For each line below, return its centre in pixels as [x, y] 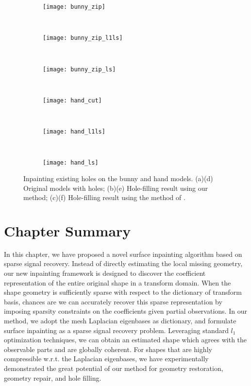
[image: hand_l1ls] [74, 132]
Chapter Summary [67, 230]
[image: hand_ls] [71, 163]
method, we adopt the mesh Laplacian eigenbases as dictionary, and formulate [120, 320]
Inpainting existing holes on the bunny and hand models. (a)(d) [118, 178]
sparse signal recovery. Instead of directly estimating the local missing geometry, [123, 263]
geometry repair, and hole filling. [53, 378]
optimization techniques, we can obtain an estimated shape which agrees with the [125, 340]
